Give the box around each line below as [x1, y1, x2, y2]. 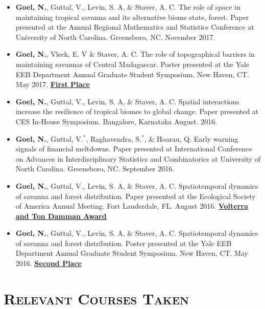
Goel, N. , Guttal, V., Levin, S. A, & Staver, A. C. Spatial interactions [15, 96, 239, 106]
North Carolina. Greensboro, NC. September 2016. [15, 163, 175, 174]
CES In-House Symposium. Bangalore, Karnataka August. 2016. [15, 116, 218, 126]
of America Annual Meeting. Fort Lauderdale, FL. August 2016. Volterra [15, 201, 248, 211]
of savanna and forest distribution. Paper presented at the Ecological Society [15, 190, 256, 201]
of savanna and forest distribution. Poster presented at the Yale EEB [15, 237, 232, 248]
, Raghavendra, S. [86, 133, 142, 144]
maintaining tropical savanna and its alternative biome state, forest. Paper [15, 11, 249, 22]
